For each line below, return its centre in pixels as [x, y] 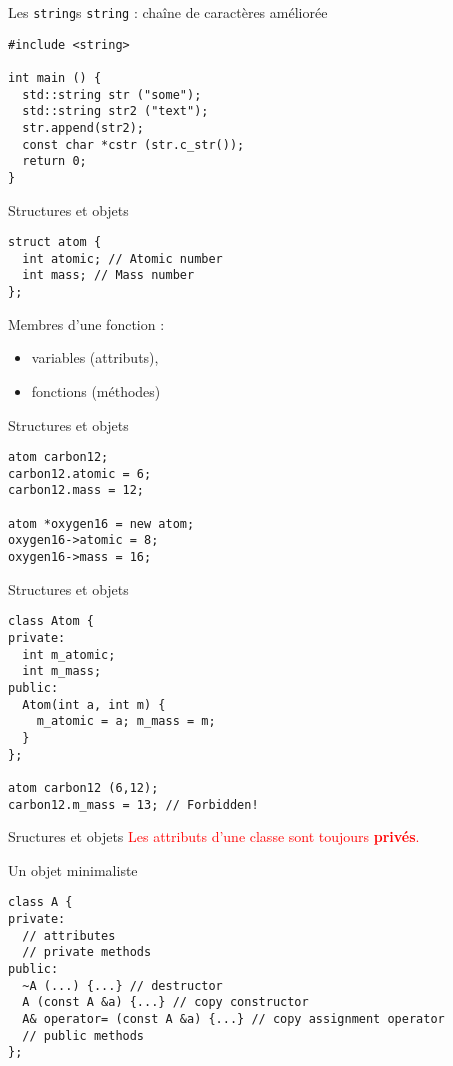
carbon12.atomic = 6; [80, 473]
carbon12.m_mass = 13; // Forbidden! [133, 804]
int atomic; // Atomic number [122, 258]
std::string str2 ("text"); [115, 111]
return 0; [54, 161]
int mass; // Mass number [108, 275]
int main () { [55, 77]
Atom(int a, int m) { [94, 704]
